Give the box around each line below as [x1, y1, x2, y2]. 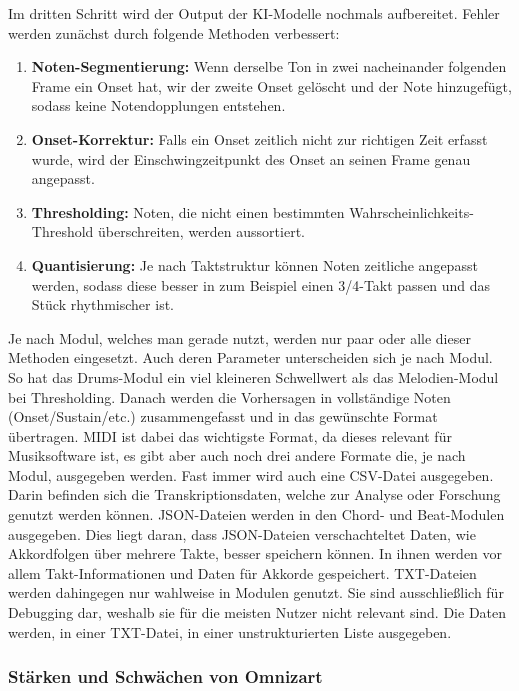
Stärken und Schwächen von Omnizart [8, 664, 323, 689]
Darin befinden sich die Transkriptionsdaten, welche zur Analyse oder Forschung [8, 484, 501, 505]
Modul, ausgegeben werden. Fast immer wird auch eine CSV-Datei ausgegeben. [8, 464, 494, 485]
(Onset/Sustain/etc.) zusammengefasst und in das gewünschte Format [8, 406, 438, 427]
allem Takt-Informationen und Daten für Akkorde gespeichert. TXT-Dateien [8, 562, 477, 583]
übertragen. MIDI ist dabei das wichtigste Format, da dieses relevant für [8, 425, 452, 446]
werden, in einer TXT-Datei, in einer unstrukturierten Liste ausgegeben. [8, 621, 452, 642]
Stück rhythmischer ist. [31, 294, 174, 315]
